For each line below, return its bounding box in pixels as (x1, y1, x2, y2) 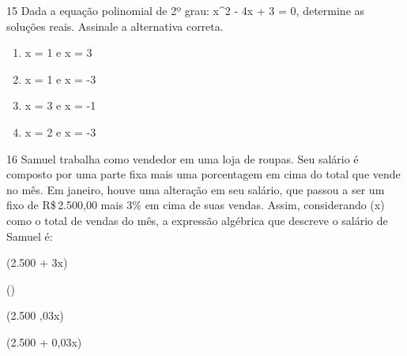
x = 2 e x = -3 (24, 123, 96, 140)
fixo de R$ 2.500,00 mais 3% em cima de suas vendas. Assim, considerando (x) (6, 197, 385, 213)
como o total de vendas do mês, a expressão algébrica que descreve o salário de (6, 212, 388, 228)
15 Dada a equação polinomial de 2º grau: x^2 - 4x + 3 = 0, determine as (6, 2, 365, 18)
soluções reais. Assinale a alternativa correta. (6, 17, 224, 34)
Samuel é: (6, 227, 53, 244)
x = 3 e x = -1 (24, 97, 96, 114)
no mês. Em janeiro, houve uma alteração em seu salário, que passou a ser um (6, 181, 385, 197)
